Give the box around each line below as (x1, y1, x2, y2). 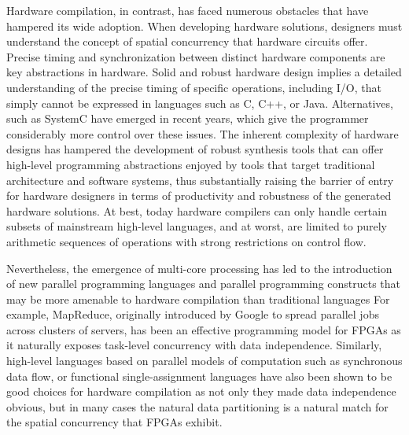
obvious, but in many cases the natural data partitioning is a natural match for (6, 398, 389, 415)
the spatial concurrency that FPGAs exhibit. (6, 414, 223, 430)
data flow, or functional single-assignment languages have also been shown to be (6, 367, 392, 384)
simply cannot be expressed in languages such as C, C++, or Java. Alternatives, (6, 94, 393, 111)
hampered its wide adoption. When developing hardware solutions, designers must (6, 17, 403, 34)
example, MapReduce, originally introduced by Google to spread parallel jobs (6, 306, 379, 323)
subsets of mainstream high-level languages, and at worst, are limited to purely (6, 218, 387, 234)
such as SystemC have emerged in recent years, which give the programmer (6, 110, 369, 127)
